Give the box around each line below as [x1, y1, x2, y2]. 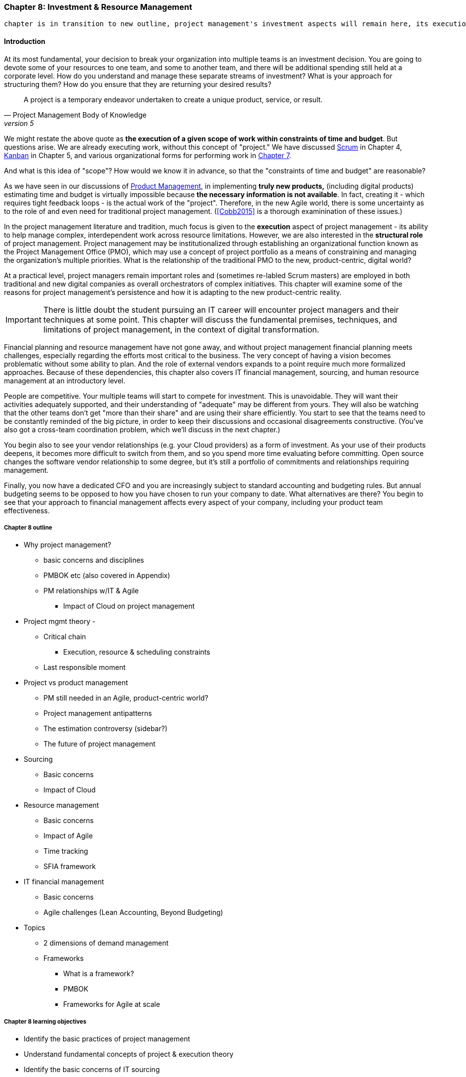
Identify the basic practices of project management [24, 1035, 190, 1043]
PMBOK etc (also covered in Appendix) [43, 571, 170, 580]
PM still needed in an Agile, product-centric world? [43, 694, 208, 703]
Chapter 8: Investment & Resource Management [4, 2, 193, 12]
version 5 [4, 119, 34, 127]
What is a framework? [63, 969, 134, 978]
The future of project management [43, 740, 155, 748]
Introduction [4, 37, 45, 45]
